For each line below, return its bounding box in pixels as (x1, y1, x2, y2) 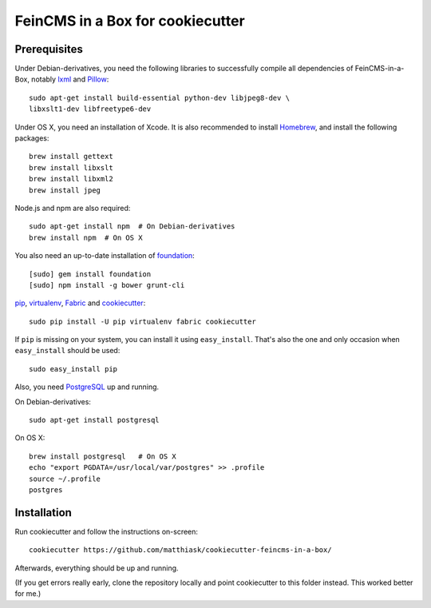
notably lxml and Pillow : (30, 74, 109, 84)
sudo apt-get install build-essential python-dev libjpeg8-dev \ (29, 93, 291, 102)
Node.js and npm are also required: (14, 203, 131, 213)
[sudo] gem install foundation (29, 269, 152, 279)
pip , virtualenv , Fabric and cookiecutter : (14, 298, 146, 308)
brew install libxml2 (29, 174, 113, 184)
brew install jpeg (29, 185, 101, 195)
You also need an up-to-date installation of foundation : (14, 251, 195, 260)
